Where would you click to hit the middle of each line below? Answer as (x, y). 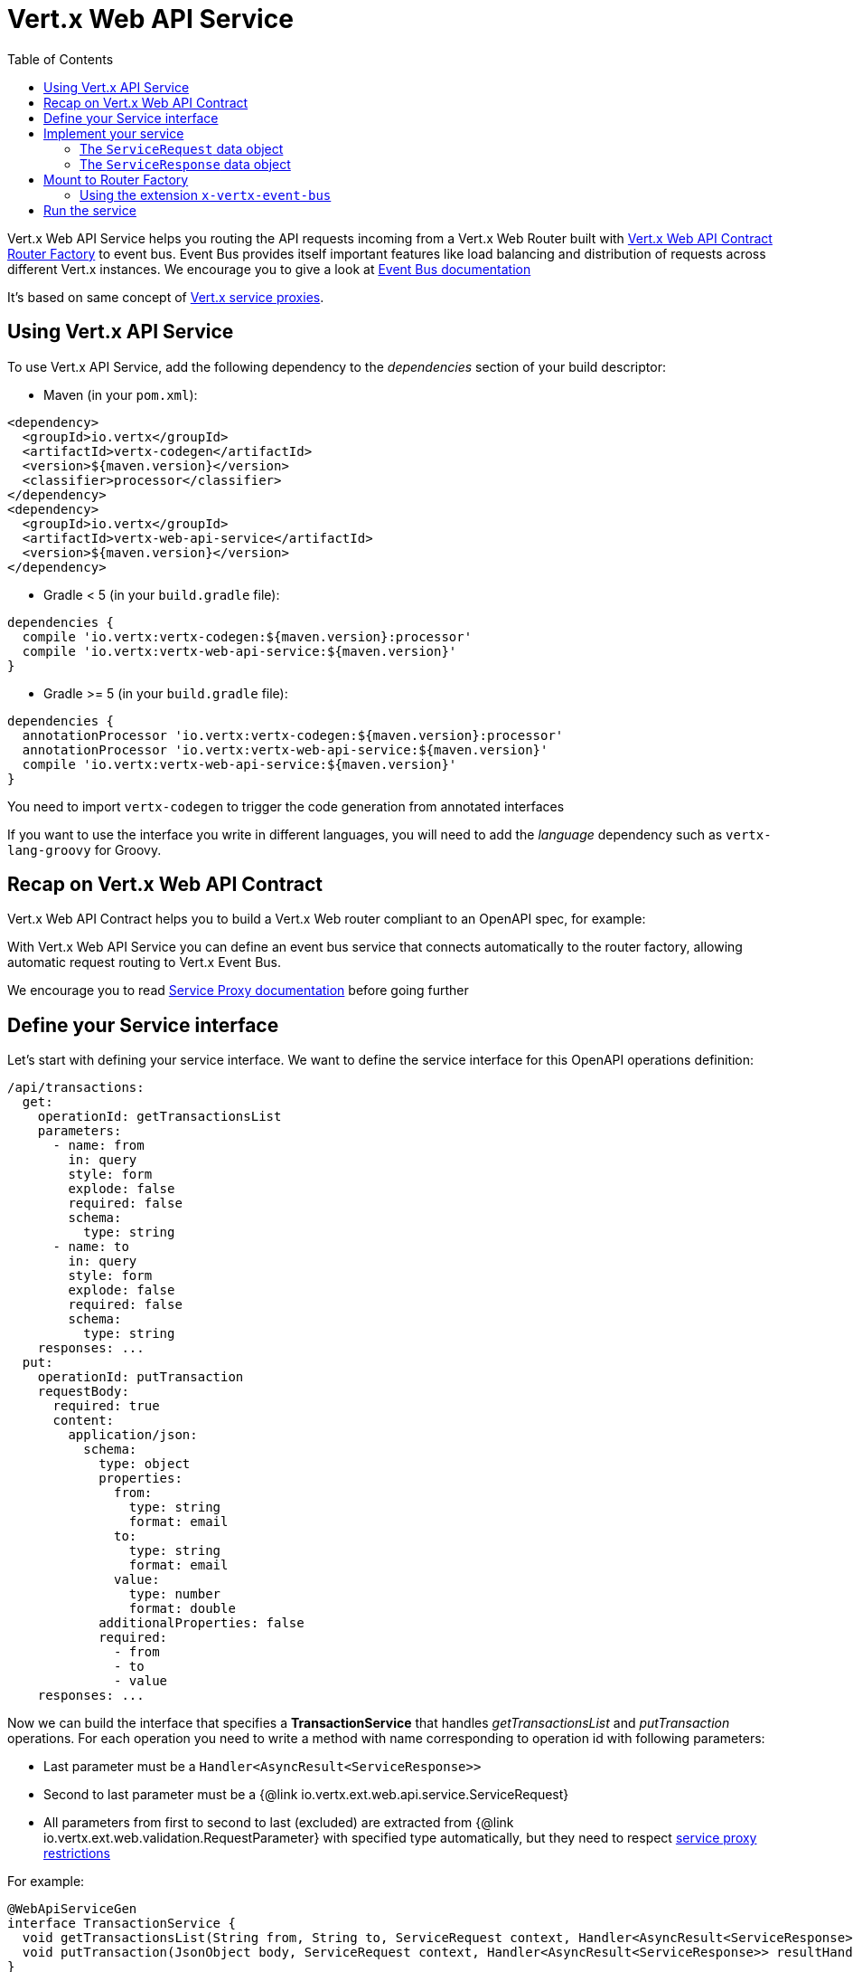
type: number (175, 1594)
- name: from (98, 1146)
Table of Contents (61, 59)
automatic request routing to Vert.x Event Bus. (144, 962)
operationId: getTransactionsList (159, 1117)
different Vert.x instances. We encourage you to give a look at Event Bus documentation (269, 269)
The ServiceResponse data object (185, 164)
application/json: (133, 1435)
